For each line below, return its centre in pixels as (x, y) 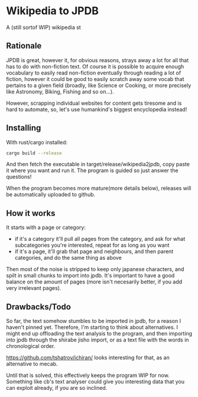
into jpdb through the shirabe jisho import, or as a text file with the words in (98, 340)
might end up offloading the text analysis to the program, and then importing (99, 334)
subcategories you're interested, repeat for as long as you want (92, 245)
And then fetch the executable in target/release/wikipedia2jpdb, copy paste (98, 164)
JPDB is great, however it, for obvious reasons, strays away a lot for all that (98, 60)
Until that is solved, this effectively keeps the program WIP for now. (88, 375)
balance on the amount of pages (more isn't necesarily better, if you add (94, 282)
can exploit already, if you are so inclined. (57, 388)
